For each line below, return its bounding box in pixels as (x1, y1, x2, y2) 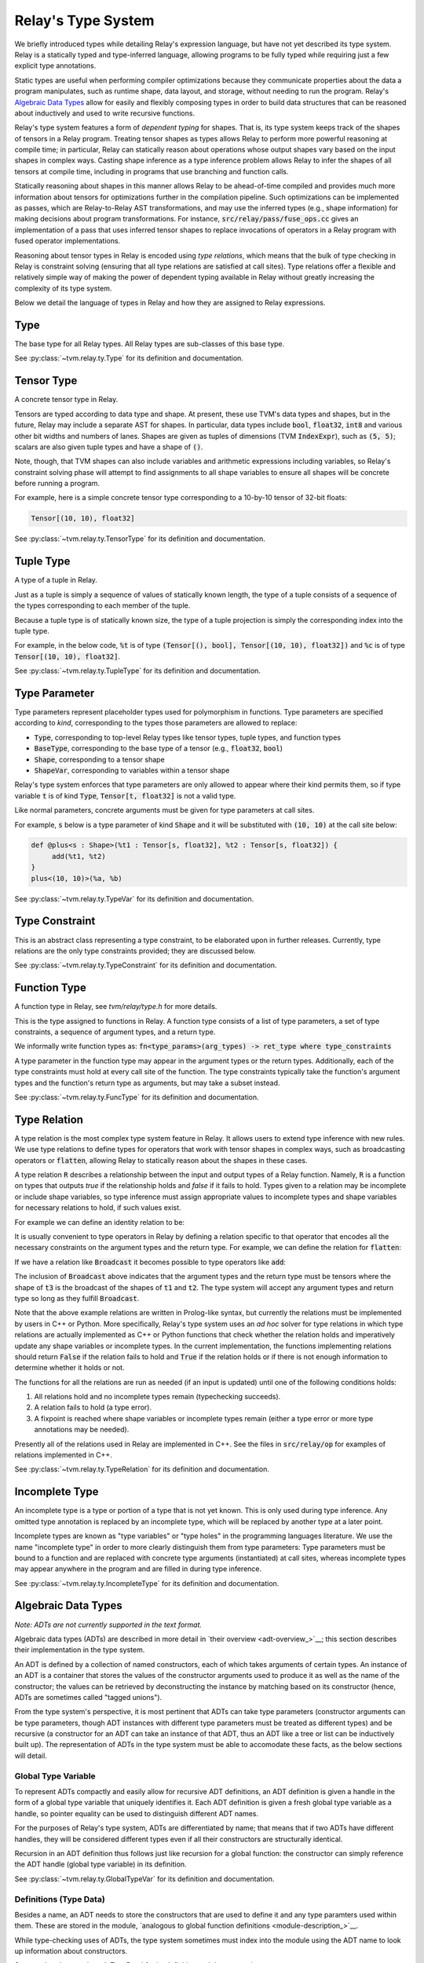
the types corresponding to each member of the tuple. (14, 601, 191, 610)
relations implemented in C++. (14, 1450, 113, 1460)
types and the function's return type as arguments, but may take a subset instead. (14, 1078, 280, 1088)
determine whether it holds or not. (14, 1363, 125, 1373)
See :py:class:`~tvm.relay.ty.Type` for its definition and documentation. (14, 353, 243, 363)
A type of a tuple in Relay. (14, 576, 98, 585)
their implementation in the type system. (14, 1645, 145, 1654)
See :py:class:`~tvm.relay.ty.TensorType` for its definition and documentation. (14, 534, 266, 543)
